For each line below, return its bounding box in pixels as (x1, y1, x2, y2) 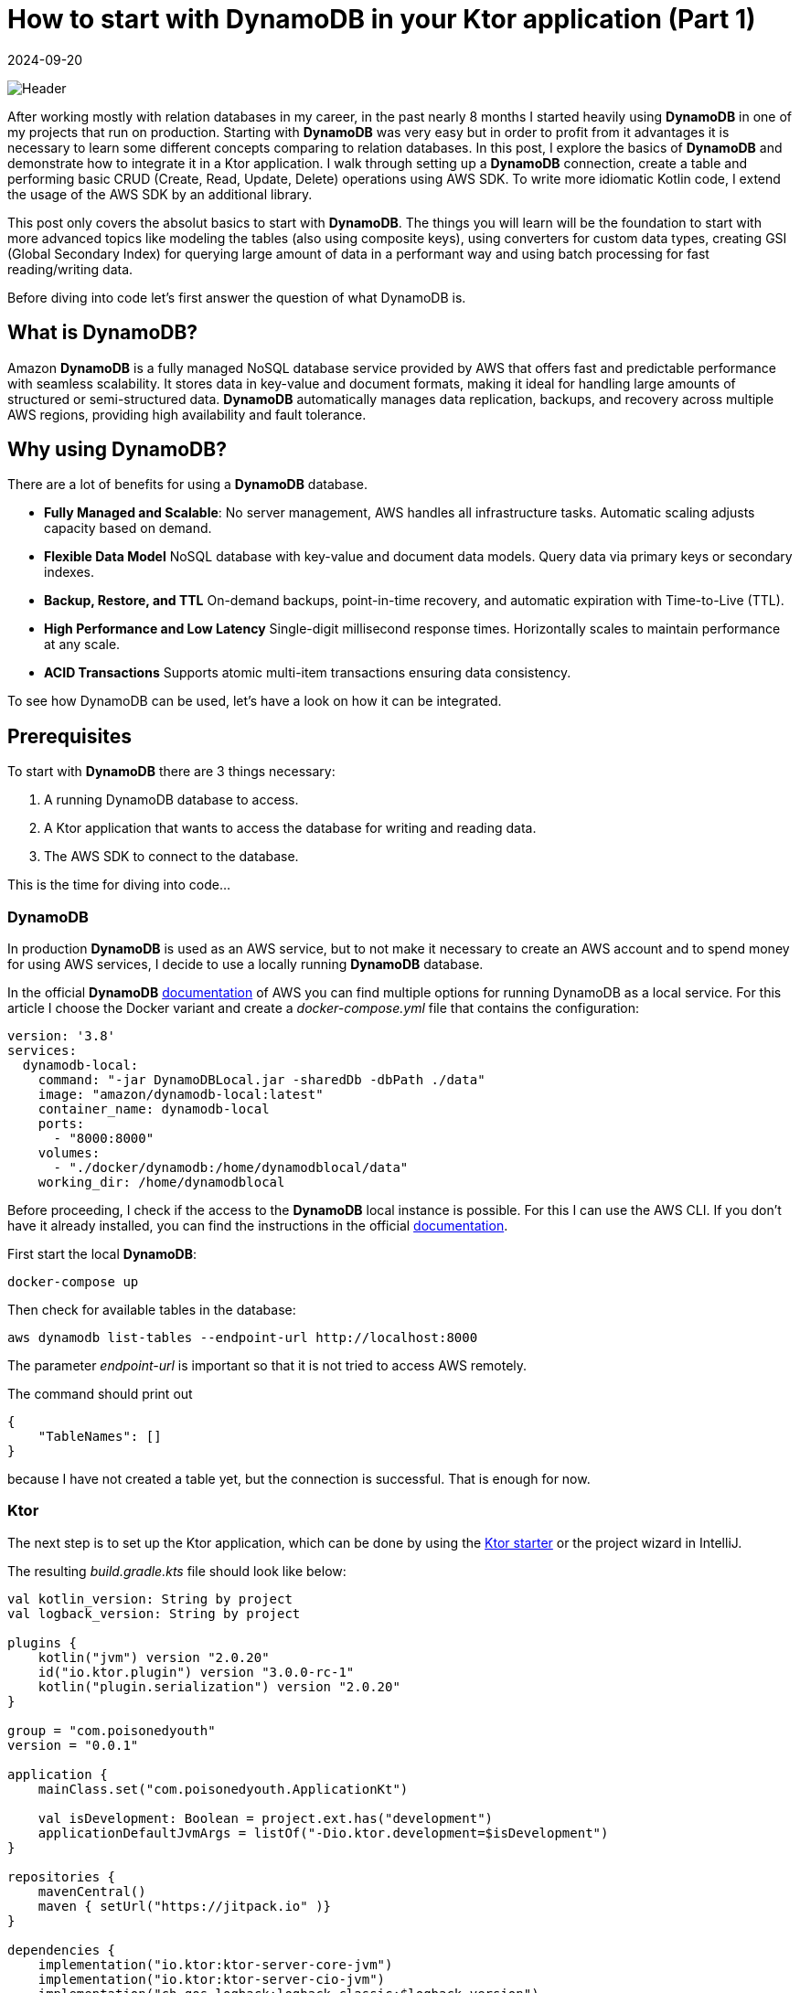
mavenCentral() (37, 1883, 146, 1899)
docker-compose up (7, 1274, 139, 1290)
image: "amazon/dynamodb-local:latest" (37, 1087, 324, 1103)
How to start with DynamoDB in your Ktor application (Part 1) (7, 4, 756, 35)
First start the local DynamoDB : (7, 1246, 197, 1263)
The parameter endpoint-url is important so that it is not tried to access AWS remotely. (7, 1358, 528, 1374)
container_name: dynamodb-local (37, 1102, 270, 1117)
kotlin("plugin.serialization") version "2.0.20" (37, 1679, 400, 1694)
